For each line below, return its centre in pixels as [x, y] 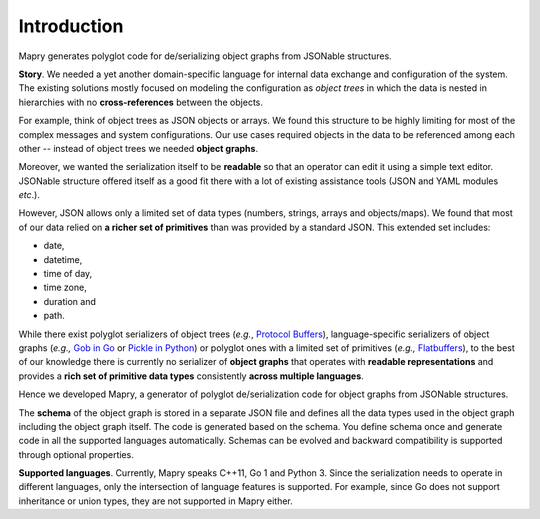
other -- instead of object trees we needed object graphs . [138, 148]
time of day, [68, 274]
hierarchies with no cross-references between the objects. [141, 102]
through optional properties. [76, 454]
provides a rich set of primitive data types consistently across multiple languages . [191, 376]
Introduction [71, 26]
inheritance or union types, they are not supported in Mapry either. [156, 501]
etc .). [29, 195]
